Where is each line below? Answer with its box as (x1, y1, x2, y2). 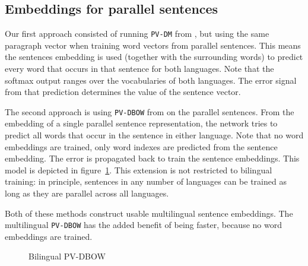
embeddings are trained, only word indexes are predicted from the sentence (5, 140, 278, 153)
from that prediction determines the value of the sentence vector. (5, 85, 241, 98)
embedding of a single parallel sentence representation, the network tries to (5, 117, 278, 129)
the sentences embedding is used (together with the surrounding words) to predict (5, 50, 303, 63)
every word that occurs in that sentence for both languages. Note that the (5, 62, 274, 75)
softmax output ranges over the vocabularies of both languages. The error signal (5, 74, 297, 86)
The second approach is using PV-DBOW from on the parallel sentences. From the (5, 105, 294, 118)
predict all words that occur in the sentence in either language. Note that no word (5, 129, 304, 141)
